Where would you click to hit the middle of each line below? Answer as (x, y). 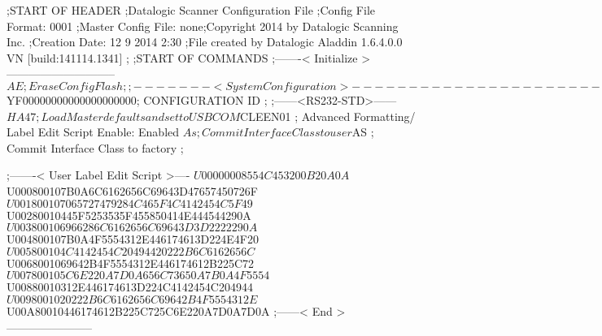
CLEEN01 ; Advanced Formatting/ (328, 116)
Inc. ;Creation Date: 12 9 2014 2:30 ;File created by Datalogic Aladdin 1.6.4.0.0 (205, 42)
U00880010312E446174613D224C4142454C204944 (130, 287)
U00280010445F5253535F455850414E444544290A (129, 215)
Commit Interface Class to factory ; (95, 147)
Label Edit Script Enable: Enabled (93, 132)
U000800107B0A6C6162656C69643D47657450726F (132, 190)
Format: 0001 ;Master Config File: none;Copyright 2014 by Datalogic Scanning (203, 26)
